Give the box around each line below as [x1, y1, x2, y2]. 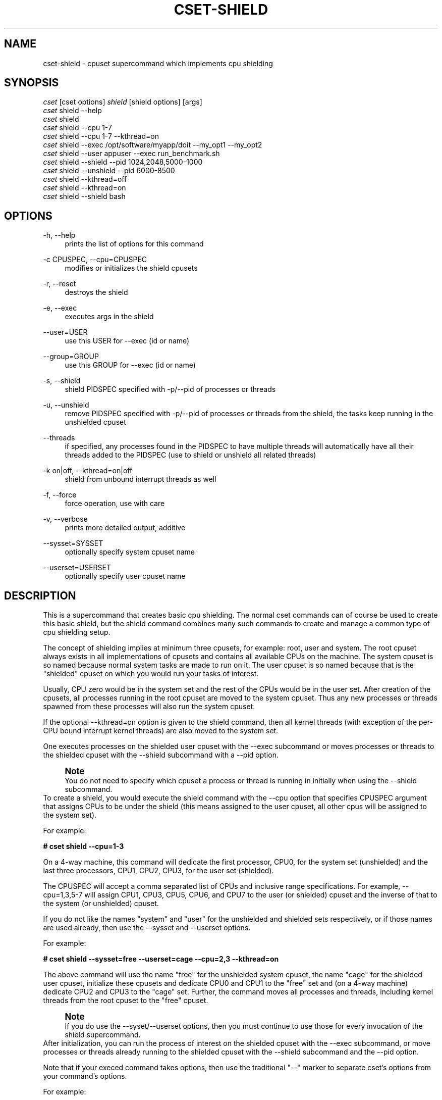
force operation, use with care [65, 499, 165, 508]
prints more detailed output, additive [65, 523, 186, 532]
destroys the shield [65, 288, 128, 297]
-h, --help [43, 231, 76, 240]
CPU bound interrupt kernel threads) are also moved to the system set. [43, 726, 279, 735]
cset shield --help [43, 106, 102, 115]
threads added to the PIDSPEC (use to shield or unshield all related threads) [65, 451, 316, 460]
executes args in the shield [65, 312, 154, 321]
